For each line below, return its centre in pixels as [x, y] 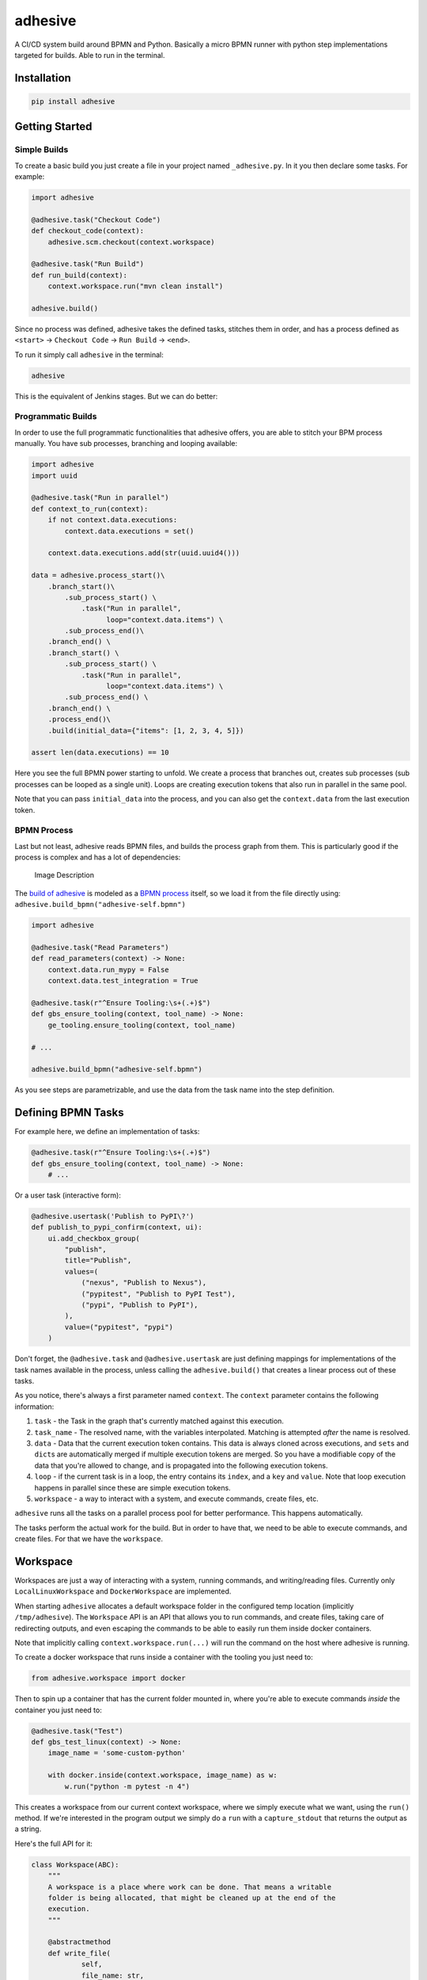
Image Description [64, 875]
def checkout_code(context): [88, 231]
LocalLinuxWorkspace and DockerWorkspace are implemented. [123, 1591]
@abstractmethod [79, 1942]
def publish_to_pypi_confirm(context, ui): [117, 1227]
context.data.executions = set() [129, 531]
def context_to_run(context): [90, 508]
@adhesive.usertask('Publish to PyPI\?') [113, 1216]
